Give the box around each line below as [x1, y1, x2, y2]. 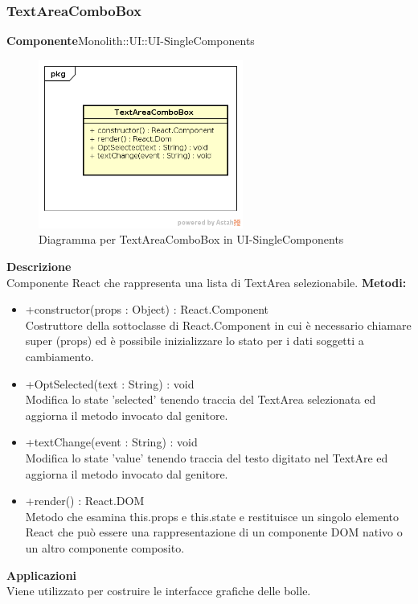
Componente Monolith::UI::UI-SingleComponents [6, 32, 255, 49]
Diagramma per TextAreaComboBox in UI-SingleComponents [39, 231, 344, 248]
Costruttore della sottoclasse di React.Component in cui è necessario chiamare [25, 316, 412, 333]
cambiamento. [25, 347, 94, 364]
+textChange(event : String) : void [25, 433, 198, 450]
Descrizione [6, 258, 72, 274]
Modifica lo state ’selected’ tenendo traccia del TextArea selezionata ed [25, 391, 376, 408]
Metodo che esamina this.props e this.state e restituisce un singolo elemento [25, 507, 399, 524]
